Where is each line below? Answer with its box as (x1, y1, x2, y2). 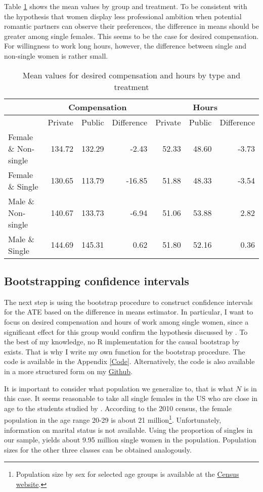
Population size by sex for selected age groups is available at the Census (16, 469, 239, 479)
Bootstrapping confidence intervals (4, 273, 189, 288)
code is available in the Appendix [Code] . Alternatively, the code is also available (4, 356, 255, 367)
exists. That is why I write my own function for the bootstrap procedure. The (4, 346, 245, 356)
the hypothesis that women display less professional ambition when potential (4, 11, 242, 21)
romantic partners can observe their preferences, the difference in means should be (4, 21, 259, 31)
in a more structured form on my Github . (4, 366, 133, 376)
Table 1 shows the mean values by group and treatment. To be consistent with (4, 1, 247, 11)
